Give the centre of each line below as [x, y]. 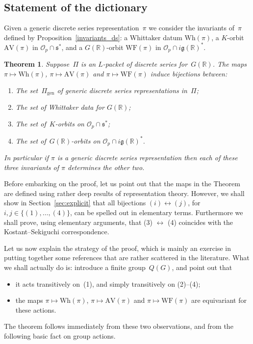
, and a [72, 47]
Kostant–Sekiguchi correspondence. [57, 232]
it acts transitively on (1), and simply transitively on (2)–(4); [108, 283]
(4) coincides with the [200, 222]
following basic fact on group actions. [60, 335]
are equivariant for [219, 300]
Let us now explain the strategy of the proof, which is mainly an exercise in [117, 248]
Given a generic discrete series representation [72, 28]
